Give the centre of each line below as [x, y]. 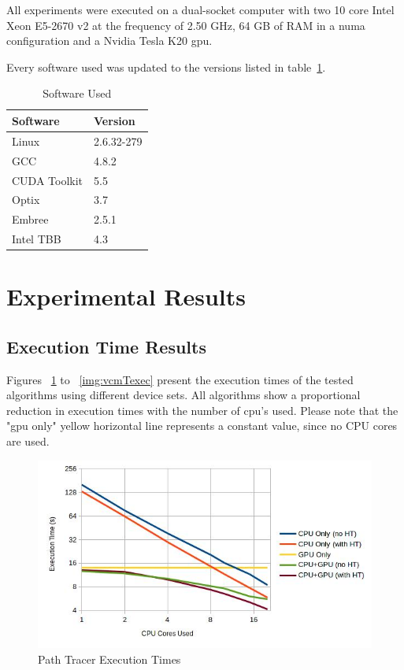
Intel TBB [37, 239]
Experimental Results [126, 296]
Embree [30, 219]
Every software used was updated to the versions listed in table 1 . [166, 67]
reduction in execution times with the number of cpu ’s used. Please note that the [202, 410]
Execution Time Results [106, 346]
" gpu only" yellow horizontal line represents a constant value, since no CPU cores [202, 426]
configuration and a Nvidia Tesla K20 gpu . [109, 41]
